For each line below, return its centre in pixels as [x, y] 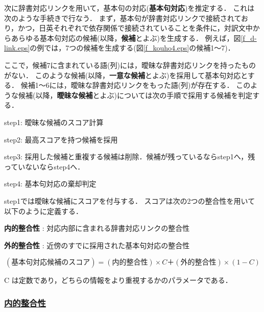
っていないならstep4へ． [44, 166]
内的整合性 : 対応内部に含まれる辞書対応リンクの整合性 [97, 228]
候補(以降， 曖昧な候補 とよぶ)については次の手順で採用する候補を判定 [135, 95]
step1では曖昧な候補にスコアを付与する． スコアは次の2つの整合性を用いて [130, 200]
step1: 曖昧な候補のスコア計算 [54, 122]
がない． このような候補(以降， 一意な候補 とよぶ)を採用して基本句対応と [126, 75]
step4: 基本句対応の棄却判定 [50, 184]
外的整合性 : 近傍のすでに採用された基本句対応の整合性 [97, 245]
